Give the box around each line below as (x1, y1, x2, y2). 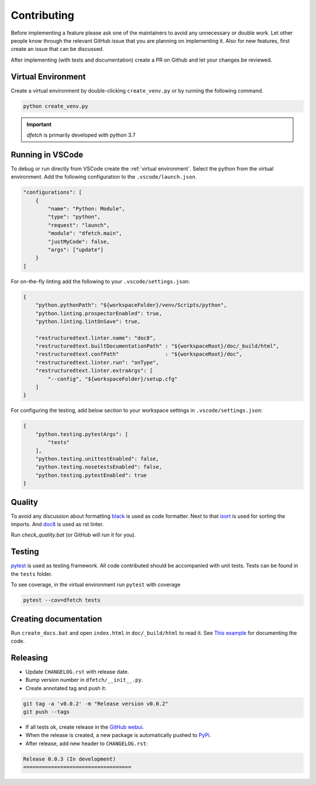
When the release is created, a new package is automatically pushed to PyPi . (25, 732, 211, 739)
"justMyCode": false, (47, 238, 110, 245)
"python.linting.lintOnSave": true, (35, 318, 140, 325)
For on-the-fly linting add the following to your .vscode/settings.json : (11, 278, 190, 285)
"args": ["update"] (47, 247, 104, 253)
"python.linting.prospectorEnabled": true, (35, 310, 162, 316)
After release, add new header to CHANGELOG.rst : (25, 740, 148, 747)
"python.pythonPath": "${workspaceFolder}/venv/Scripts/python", (35, 302, 227, 309)
